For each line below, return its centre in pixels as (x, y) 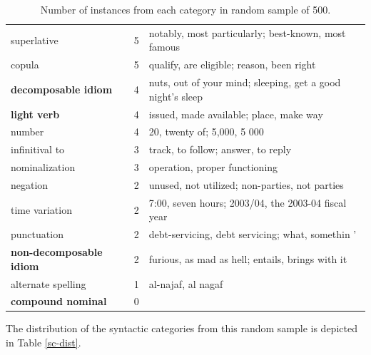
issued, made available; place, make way (236, 114)
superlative (35, 40)
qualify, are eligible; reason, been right (232, 65)
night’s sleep (176, 96)
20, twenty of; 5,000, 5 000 (206, 132)
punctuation (37, 234)
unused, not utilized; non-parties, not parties (246, 184)
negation (30, 184)
